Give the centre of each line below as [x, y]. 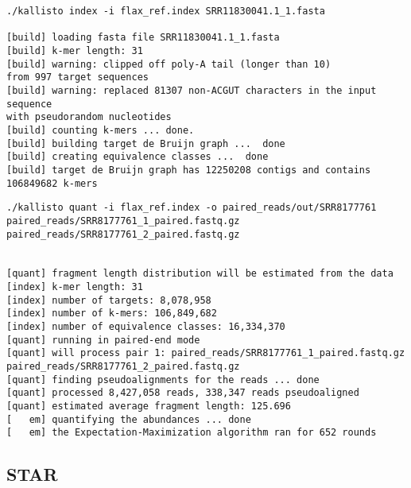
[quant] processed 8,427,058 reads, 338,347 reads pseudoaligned [183, 393]
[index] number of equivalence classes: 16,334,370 [146, 327]
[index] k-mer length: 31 [75, 287]
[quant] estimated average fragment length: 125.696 [149, 407]
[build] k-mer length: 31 [75, 50]
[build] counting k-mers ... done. [101, 130]
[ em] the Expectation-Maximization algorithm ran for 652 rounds [192, 433]
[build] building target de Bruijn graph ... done [146, 143]
